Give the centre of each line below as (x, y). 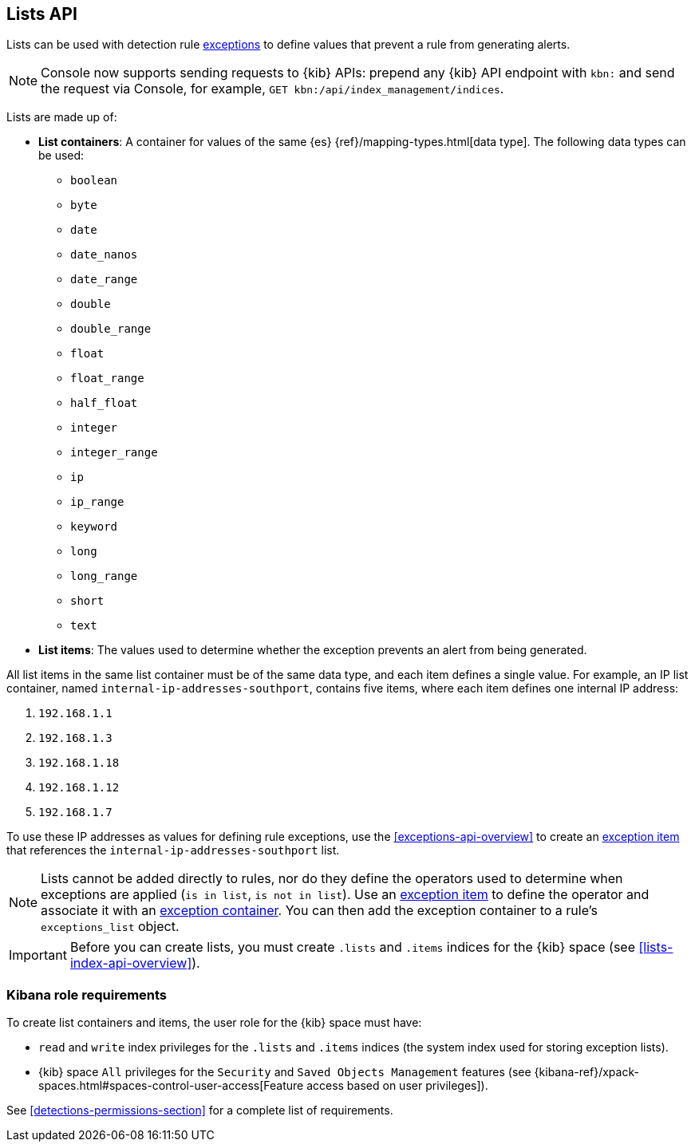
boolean (94, 181)
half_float (104, 403)
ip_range (97, 502)
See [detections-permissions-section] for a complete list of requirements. (200, 1111)
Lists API (42, 14)
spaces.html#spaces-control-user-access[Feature (171, 1086)
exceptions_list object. (110, 927)
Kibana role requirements (87, 994)
